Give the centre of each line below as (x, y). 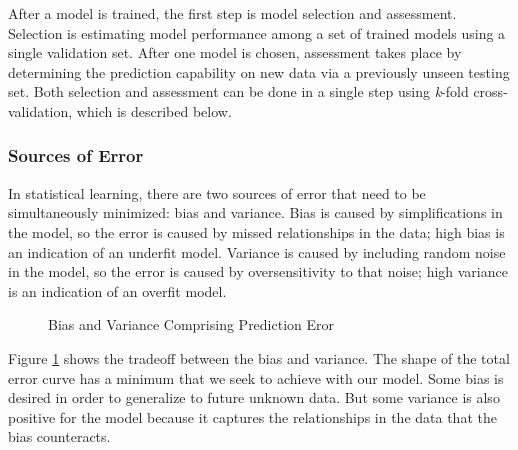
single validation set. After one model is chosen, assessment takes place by (235, 52)
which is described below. (154, 110)
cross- (490, 91)
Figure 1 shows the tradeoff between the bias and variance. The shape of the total (259, 357)
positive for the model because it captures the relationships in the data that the (252, 416)
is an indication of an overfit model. (117, 290)
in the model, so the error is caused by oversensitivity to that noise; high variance (258, 271)
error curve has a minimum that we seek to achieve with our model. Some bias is (256, 377)
